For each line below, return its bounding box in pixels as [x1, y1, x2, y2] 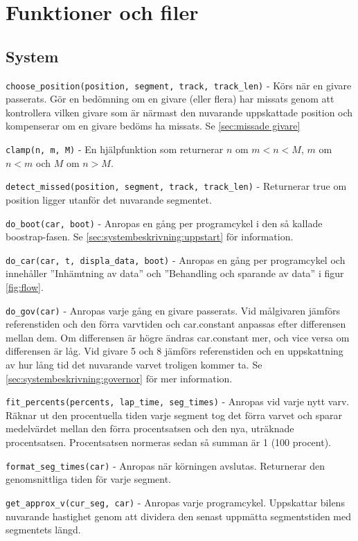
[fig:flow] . [6, 280, 44, 294]
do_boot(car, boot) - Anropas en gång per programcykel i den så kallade [6, 215, 323, 230]
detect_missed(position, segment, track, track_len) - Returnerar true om [6, 179, 347, 193]
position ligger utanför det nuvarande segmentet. [6, 192, 212, 206]
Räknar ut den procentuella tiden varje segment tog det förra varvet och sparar [6, 407, 342, 422]
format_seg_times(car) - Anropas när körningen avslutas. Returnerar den [6, 458, 325, 472]
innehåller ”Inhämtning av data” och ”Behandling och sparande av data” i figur [6, 266, 344, 281]
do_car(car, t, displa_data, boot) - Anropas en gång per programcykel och [6, 252, 346, 267]
